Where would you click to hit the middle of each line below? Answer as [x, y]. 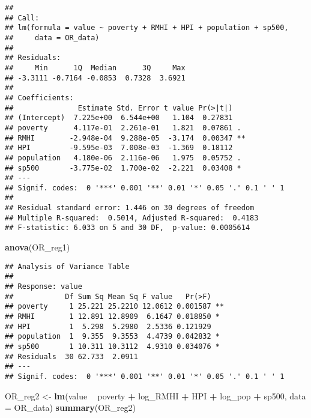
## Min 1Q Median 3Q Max [95, 68]
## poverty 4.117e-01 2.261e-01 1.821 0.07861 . [123, 128]
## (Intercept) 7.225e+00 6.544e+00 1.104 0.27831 [119, 118]
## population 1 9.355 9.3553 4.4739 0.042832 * [112, 337]
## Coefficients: [39, 98]
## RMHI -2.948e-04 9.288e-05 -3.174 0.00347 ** [125, 138]
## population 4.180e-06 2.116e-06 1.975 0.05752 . [123, 158]
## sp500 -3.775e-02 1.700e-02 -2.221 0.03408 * [123, 168]
